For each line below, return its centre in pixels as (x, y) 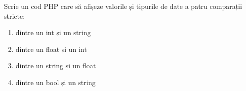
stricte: (15, 16)
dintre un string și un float (56, 66)
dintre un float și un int (51, 49)
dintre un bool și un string (56, 82)
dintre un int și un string (53, 32)
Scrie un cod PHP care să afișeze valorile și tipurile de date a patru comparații (123, 6)
